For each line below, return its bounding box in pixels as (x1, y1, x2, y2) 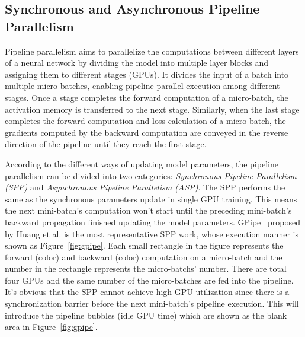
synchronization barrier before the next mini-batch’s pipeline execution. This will (5, 297, 299, 310)
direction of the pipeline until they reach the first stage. (5, 138, 207, 150)
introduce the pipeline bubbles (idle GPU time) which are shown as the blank (5, 309, 287, 321)
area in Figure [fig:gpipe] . (5, 320, 98, 333)
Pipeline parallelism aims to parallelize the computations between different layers (5, 44, 299, 57)
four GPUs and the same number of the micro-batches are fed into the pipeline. (5, 274, 294, 286)
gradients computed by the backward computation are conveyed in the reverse (5, 126, 288, 138)
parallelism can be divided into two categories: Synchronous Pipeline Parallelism (5, 169, 297, 182)
